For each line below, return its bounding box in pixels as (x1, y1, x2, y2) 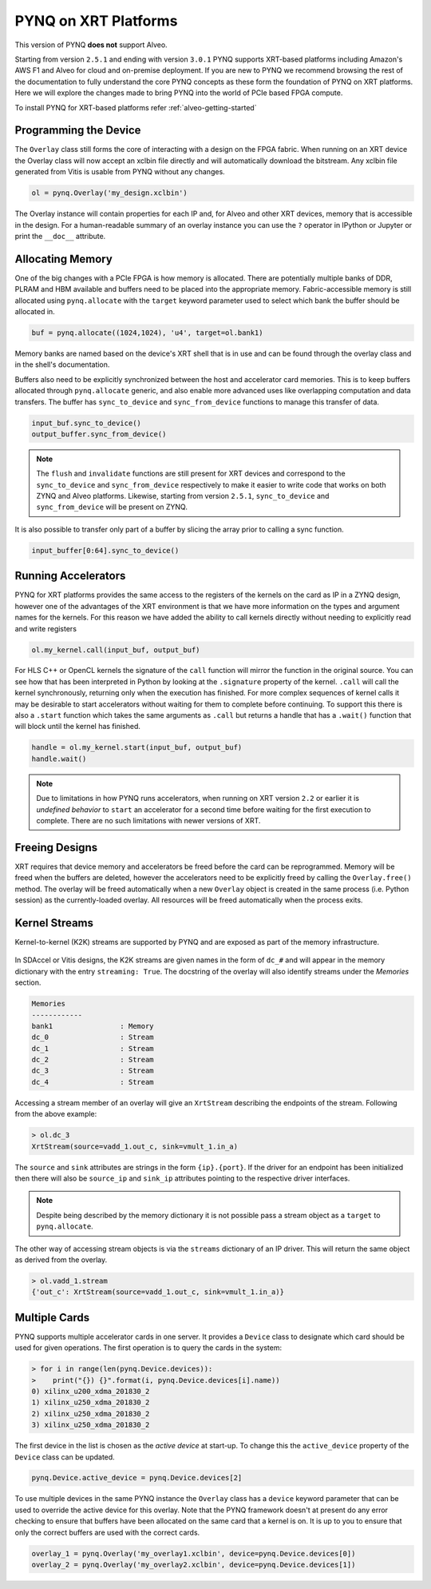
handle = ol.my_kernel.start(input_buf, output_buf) (31, 743, 243, 752)
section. (14, 978, 42, 987)
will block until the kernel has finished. (14, 722, 141, 731)
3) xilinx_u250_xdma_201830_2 (31, 1420, 150, 1430)
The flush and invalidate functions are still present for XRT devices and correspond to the (36, 468, 346, 479)
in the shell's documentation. (14, 360, 110, 369)
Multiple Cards (14, 1311, 90, 1324)
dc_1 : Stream (31, 1044, 155, 1053)
